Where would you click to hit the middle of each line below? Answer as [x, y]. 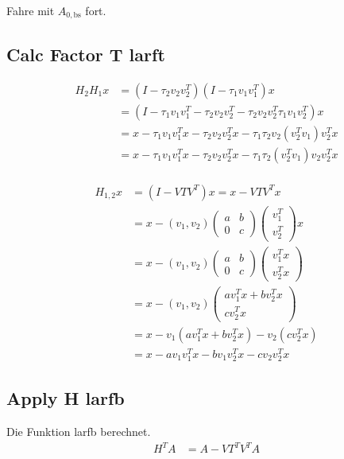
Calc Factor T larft [86, 54]
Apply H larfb [66, 398]
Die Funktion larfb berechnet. [79, 432]
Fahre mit [31, 10]
